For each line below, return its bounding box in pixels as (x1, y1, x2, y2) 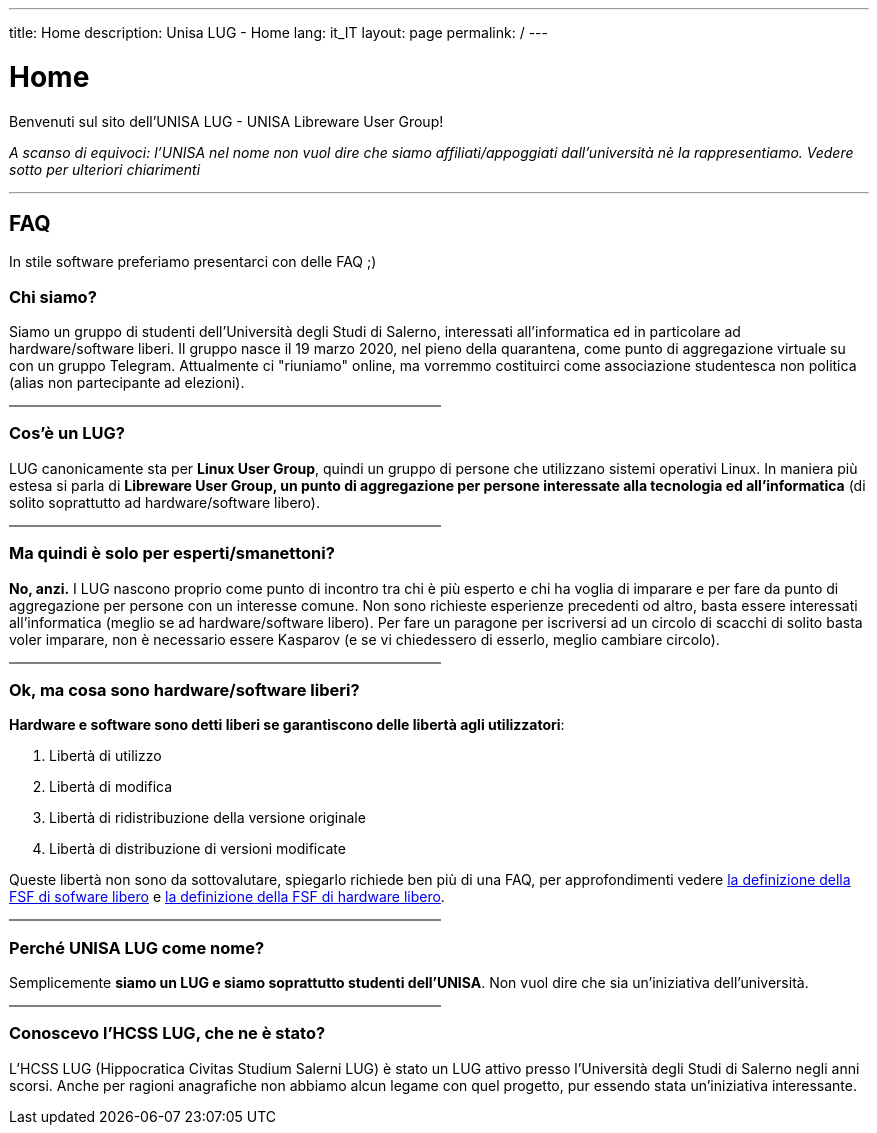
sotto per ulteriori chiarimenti (9, 160, 201, 178)
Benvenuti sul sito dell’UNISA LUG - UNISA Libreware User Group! (9, 112, 444, 130)
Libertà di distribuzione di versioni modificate (49, 840, 346, 858)
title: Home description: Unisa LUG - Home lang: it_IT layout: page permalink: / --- (9, 24, 548, 41)
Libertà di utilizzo (49, 747, 162, 765)
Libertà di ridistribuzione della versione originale (49, 809, 366, 827)
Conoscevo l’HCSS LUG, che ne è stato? (9, 1023, 326, 1044)
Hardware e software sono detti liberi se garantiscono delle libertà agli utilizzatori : (9, 716, 565, 734)
